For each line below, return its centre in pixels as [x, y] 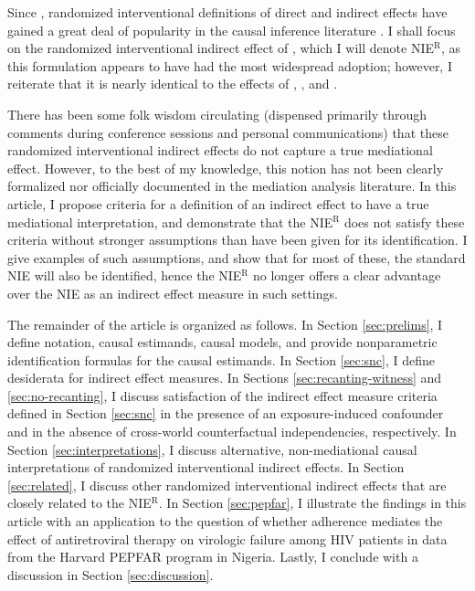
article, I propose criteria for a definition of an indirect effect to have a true [218, 203]
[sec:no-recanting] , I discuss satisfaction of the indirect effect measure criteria [222, 395]
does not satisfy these [404, 222]
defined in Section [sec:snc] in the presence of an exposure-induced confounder [226, 413]
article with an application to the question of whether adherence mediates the [225, 521]
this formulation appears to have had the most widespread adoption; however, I [230, 65]
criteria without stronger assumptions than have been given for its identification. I [237, 240]
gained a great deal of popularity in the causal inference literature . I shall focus [232, 30]
